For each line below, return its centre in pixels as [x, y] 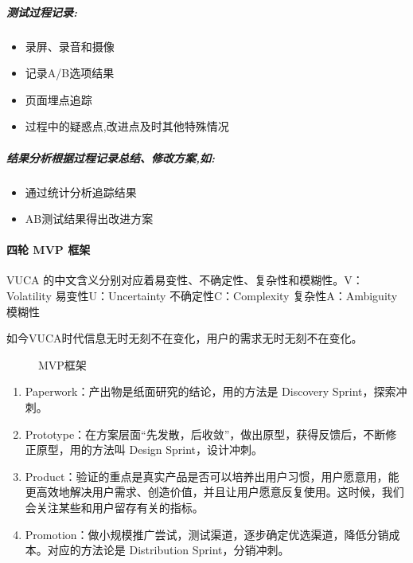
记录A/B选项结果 [70, 73]
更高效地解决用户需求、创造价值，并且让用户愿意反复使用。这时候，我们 [214, 492]
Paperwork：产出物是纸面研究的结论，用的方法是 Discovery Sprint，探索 [210, 391]
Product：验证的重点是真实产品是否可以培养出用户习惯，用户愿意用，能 [212, 476]
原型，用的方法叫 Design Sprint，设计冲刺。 [150, 450]
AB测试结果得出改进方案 [89, 219]
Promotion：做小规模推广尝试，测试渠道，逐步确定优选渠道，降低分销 [207, 534]
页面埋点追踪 [58, 99]
